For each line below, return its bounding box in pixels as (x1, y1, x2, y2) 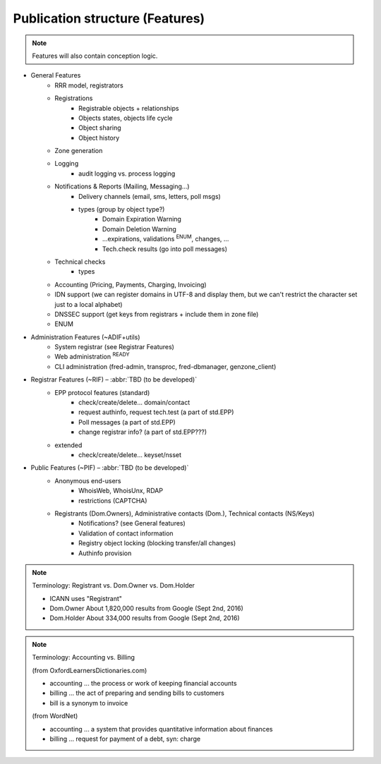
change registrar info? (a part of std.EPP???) (78, 428, 207, 437)
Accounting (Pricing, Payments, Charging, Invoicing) (54, 280, 207, 289)
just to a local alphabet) (54, 300, 123, 308)
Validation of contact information (78, 529, 174, 538)
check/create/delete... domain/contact (78, 399, 190, 407)
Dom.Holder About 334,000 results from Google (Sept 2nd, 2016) (49, 614, 240, 622)
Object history (78, 133, 120, 142)
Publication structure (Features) (13, 11, 205, 26)
